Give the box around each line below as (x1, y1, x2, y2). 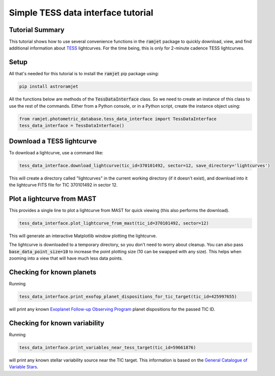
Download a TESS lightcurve (9, 137, 97, 145)
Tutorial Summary (9, 26, 65, 34)
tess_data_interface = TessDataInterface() (19, 123, 125, 129)
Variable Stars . (9, 364, 38, 370)
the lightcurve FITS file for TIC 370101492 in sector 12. (9, 182, 118, 188)
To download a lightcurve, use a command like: (9, 149, 103, 155)
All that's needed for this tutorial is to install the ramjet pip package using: (9, 71, 159, 77)
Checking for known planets (9, 268, 97, 276)
